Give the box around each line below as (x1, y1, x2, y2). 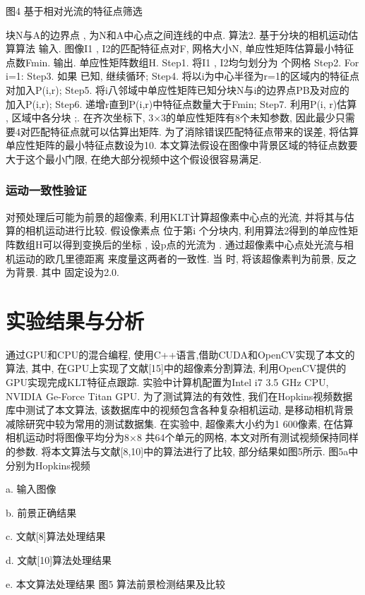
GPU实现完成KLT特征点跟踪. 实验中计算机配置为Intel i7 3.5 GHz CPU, (6, 375, 329, 390)
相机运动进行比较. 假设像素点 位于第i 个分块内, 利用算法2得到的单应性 (25, 223, 349, 238)
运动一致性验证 (6, 181, 87, 199)
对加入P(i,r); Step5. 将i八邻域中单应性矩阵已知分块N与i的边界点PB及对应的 (6, 82, 349, 97)
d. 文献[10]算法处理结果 (6, 552, 112, 567)
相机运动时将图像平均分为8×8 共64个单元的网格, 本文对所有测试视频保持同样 (6, 430, 359, 445)
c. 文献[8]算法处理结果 (6, 529, 106, 543)
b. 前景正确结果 (6, 505, 77, 519)
